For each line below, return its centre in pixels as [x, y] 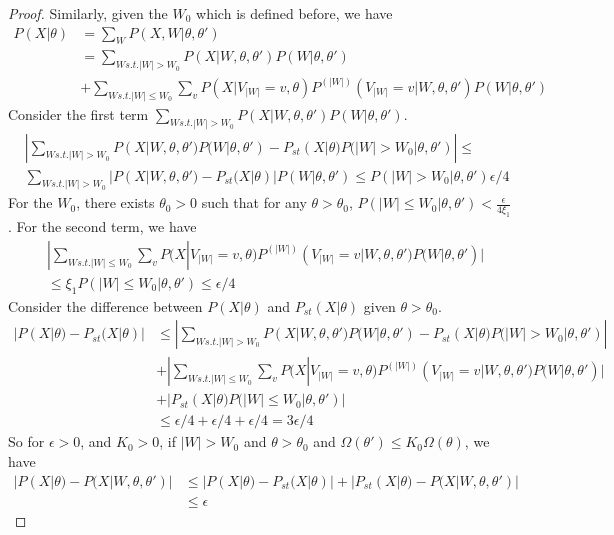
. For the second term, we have [102, 226]
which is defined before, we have [294, 13]
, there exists [115, 202]
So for [26, 441]
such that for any [254, 202]
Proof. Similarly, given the [88, 13]
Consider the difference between [105, 305]
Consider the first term [78, 113]
